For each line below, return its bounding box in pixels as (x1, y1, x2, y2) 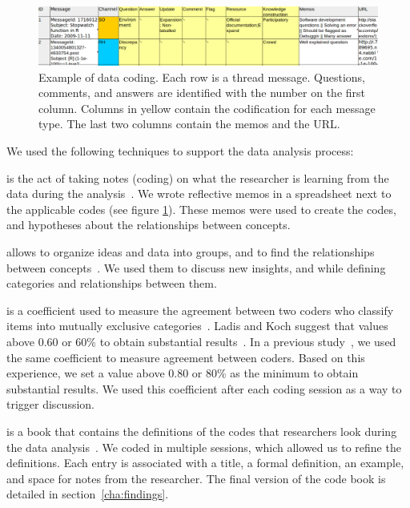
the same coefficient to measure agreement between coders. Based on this (6, 349, 365, 365)
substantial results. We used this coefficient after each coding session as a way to (6, 380, 402, 397)
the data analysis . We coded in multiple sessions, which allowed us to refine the (6, 438, 401, 455)
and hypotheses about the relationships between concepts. (6, 216, 291, 233)
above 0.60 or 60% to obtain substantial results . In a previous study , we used (6, 333, 396, 350)
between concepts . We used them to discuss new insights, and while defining (6, 259, 386, 276)
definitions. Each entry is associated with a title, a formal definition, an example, (6, 454, 404, 471)
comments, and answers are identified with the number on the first (38, 84, 366, 101)
